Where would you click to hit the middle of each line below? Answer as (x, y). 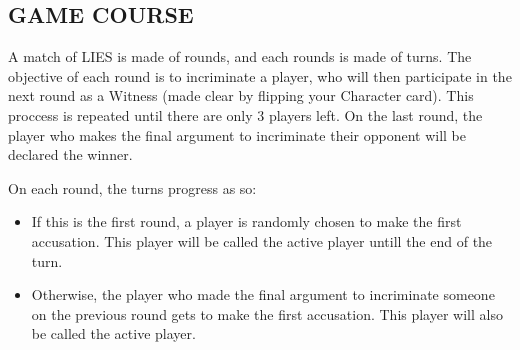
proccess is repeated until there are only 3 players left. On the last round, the (245, 114)
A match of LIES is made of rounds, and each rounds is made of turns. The (240, 56)
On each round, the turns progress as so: (132, 187)
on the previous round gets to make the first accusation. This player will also (267, 313)
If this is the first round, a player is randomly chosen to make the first (246, 221)
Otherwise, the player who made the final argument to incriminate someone (263, 294)
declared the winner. (70, 154)
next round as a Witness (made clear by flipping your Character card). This (241, 95)
